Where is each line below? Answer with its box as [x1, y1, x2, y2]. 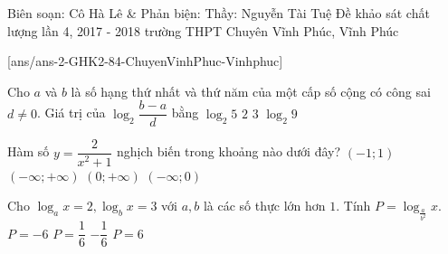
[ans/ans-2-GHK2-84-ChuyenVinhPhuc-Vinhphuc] [7, 52, 283, 71]
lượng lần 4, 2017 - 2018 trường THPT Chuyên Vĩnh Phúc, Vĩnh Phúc [7, 21, 399, 40]
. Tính [336, 196, 371, 215]
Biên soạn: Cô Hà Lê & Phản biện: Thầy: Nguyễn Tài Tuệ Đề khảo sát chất [7, 4, 430, 22]
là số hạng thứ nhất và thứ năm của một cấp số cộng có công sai [71, 81, 431, 100]
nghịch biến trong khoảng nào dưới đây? [117, 142, 341, 161]
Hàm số [7, 142, 50, 161]
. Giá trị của [36, 103, 106, 122]
